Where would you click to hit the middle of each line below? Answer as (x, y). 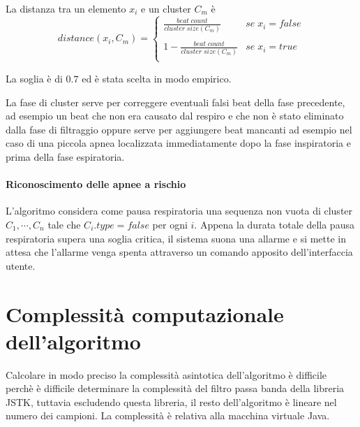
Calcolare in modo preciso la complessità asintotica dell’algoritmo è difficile (166, 374)
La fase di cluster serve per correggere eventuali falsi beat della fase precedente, (175, 102)
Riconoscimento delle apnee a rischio (96, 184)
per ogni (170, 224)
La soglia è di (34, 78)
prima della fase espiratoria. (65, 156)
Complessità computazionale (145, 313)
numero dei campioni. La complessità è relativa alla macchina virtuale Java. (168, 415)
